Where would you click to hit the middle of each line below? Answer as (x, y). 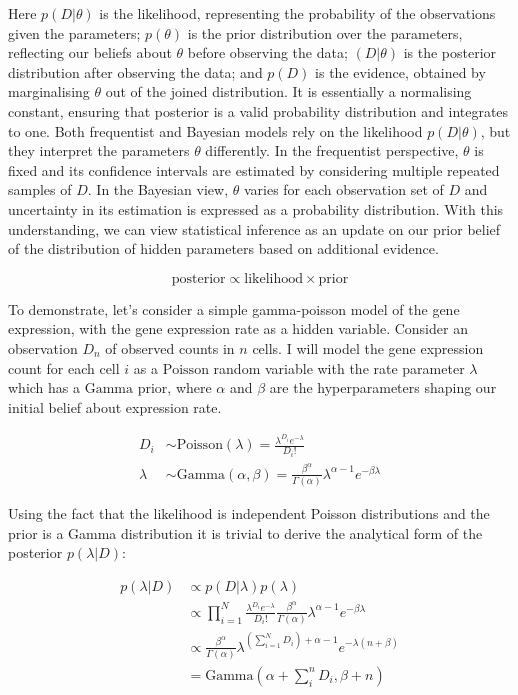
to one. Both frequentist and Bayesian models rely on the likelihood (215, 130)
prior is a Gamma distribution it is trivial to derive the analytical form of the (245, 532)
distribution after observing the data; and (135, 71)
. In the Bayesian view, (158, 189)
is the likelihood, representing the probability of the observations (297, 13)
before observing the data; (267, 52)
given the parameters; (74, 32)
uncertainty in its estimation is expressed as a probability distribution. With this (256, 208)
